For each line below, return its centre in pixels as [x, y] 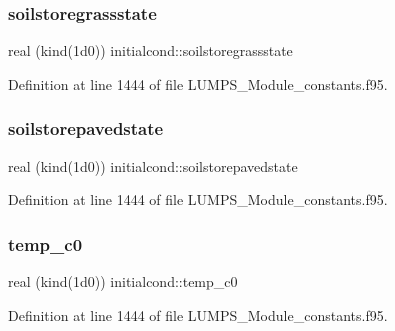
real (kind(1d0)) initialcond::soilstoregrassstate [150, 50]
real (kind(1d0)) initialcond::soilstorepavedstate [153, 165]
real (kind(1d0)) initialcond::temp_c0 [123, 281]
